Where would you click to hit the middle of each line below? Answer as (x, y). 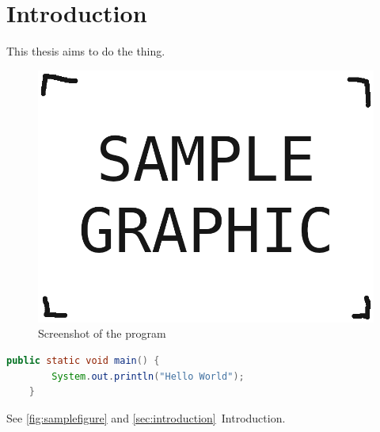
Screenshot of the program (102, 333)
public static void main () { (83, 360)
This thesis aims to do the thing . (86, 51)
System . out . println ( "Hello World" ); (148, 376)
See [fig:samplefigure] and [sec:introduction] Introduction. (146, 417)
